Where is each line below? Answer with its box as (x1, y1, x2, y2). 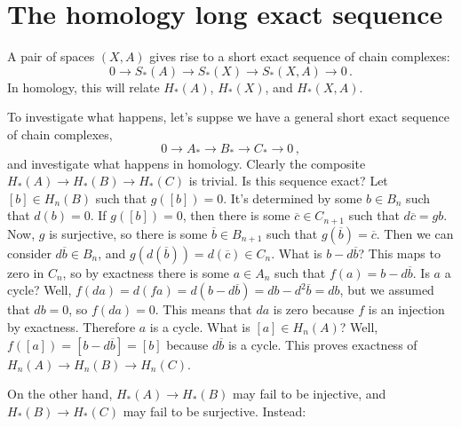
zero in (7, 263, 44, 281)
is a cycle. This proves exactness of (227, 335, 417, 353)
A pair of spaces (7, 47, 95, 66)
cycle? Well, (7, 281, 72, 299)
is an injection (368, 300, 445, 319)
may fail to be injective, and (233, 384, 386, 403)
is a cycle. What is (149, 317, 250, 336)
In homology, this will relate (7, 77, 160, 96)
